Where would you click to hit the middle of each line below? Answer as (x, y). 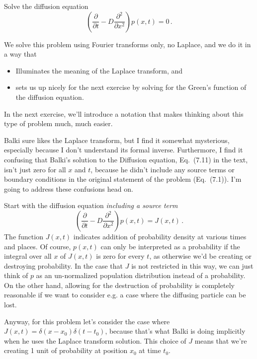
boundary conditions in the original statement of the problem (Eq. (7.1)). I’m (123, 179)
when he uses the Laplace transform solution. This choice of (95, 340)
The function (24, 236)
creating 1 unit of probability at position (66, 350)
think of (16, 275)
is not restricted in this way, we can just (192, 265)
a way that (20, 54)
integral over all (28, 256)
